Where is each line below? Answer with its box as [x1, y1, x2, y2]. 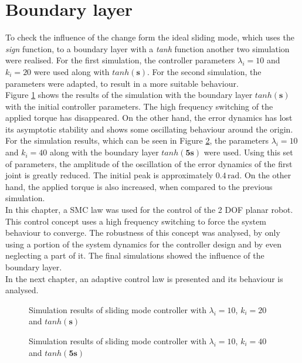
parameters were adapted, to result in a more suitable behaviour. [5, 77, 239, 89]
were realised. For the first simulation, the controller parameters [5, 54, 235, 66]
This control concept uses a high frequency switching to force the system [5, 215, 267, 227]
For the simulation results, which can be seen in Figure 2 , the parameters [5, 134, 269, 147]
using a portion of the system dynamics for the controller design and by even [5, 238, 282, 250]
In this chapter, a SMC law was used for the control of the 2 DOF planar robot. [5, 203, 293, 216]
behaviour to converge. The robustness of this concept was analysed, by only [5, 226, 280, 239]
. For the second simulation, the [147, 65, 262, 77]
